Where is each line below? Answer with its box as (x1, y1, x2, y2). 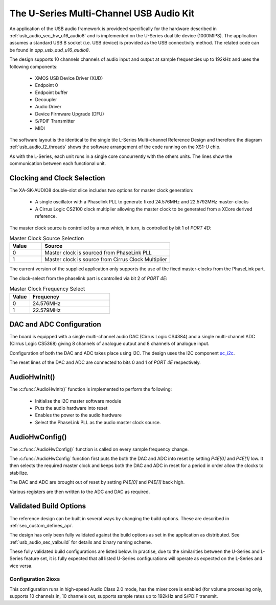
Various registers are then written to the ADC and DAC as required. (9, 488, 150, 495)
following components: (9, 63, 58, 69)
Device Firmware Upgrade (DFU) (35, 110, 104, 117)
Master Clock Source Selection (9, 235, 84, 242)
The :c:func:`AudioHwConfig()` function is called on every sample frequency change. (9, 446, 189, 452)
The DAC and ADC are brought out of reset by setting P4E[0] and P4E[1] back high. (9, 479, 185, 485)
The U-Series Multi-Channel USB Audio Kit (9, 8, 195, 19)
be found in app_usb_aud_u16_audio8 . (9, 46, 90, 53)
